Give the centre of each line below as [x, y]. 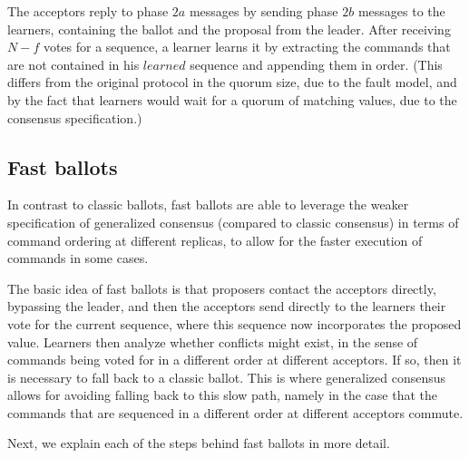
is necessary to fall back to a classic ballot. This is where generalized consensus [227, 377]
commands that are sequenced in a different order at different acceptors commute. [235, 412]
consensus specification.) [75, 117]
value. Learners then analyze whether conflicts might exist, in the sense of [213, 341]
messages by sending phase [264, 11]
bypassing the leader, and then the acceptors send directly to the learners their [227, 306]
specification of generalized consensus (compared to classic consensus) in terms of [233, 222]
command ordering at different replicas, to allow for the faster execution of [215, 240]
